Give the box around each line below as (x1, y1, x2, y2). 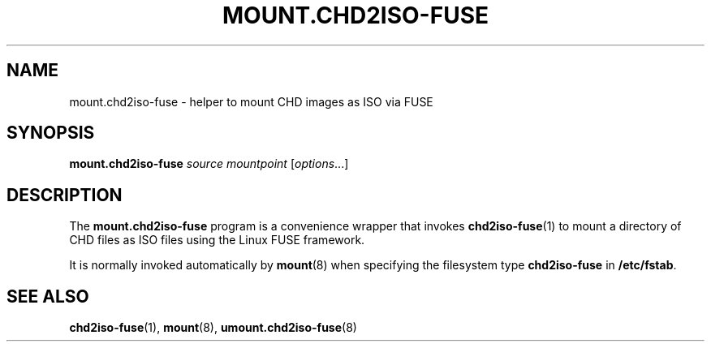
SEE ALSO (6, 286, 89, 307)
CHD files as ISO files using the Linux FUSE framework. (69, 233, 365, 247)
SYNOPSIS (6, 122, 95, 144)
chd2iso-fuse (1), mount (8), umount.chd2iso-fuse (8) (69, 320, 357, 335)
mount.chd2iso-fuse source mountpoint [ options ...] (69, 157, 349, 171)
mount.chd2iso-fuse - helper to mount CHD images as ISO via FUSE (69, 94, 433, 109)
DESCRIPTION (6, 184, 123, 205)
